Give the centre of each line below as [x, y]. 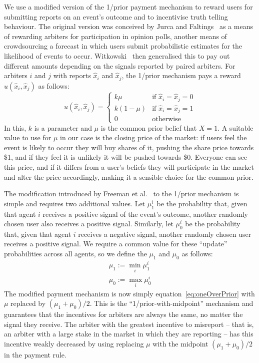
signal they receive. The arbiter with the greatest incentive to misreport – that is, [129, 324]
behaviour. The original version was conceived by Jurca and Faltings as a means [128, 26]
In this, [15, 127]
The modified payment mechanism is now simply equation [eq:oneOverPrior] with [129, 293]
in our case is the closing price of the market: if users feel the [153, 137]
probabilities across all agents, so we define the [75, 254]
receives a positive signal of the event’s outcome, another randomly [145, 214]
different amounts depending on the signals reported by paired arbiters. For [120, 65]
